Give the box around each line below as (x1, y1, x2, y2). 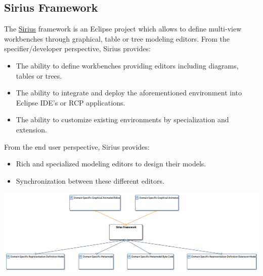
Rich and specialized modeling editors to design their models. (16, 158, 206, 169)
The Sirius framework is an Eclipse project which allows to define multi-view (4, 23, 242, 34)
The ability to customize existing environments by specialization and (16, 114, 229, 125)
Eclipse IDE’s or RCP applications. (16, 97, 125, 108)
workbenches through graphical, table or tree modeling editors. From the (4, 33, 230, 44)
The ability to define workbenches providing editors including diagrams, (16, 60, 239, 71)
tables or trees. (16, 70, 62, 81)
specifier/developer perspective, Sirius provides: (4, 43, 151, 54)
